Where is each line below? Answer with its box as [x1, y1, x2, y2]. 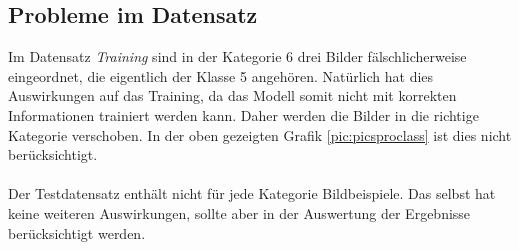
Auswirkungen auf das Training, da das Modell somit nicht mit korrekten [8, 85, 457, 106]
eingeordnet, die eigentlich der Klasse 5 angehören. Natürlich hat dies [8, 65, 434, 86]
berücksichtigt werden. [8, 222, 146, 243]
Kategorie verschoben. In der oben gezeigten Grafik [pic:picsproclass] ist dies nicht [8, 124, 512, 145]
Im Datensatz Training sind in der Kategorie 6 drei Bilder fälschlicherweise [8, 46, 467, 67]
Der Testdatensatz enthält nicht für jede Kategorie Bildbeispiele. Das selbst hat [8, 183, 496, 204]
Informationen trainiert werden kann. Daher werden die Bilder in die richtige [8, 104, 479, 125]
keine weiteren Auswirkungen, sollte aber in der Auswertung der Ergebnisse [8, 202, 471, 223]
